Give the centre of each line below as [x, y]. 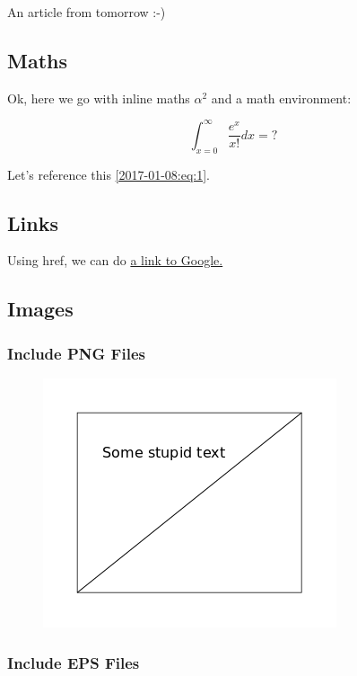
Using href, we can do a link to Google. [115, 260]
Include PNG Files [76, 353]
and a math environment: [281, 98]
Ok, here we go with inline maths [99, 98]
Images [40, 309]
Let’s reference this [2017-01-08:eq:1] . [109, 174]
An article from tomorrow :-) [87, 12]
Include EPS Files [74, 662]
